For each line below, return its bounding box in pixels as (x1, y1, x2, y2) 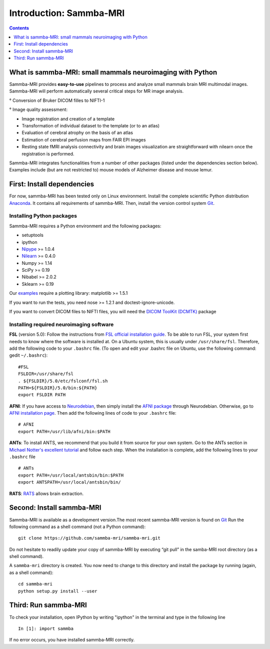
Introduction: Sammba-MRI (9, 7, 125, 18)
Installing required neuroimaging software (9, 321, 114, 328)
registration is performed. (21, 150, 74, 157)
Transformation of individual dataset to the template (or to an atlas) (21, 122, 160, 128)
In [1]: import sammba (18, 626, 74, 632)
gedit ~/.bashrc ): (9, 352, 48, 358)
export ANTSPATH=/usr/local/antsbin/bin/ (18, 480, 121, 485)
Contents (9, 25, 29, 31)
